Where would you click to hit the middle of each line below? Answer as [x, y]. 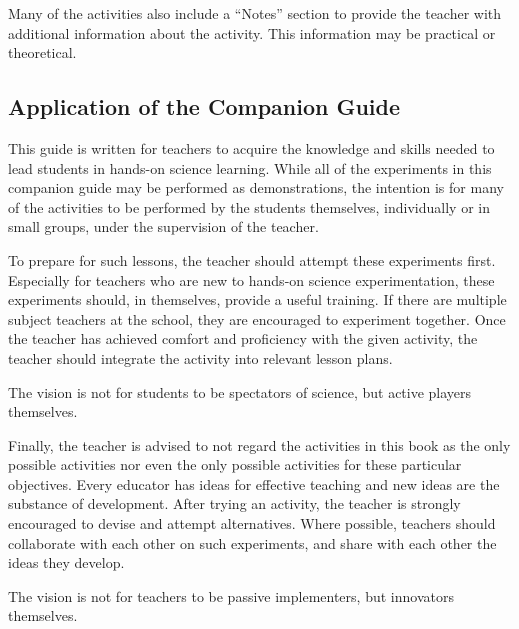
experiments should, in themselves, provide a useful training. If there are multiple [257, 299]
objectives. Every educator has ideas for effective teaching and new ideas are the [254, 483]
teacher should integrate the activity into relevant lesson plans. [200, 357]
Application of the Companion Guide [204, 106]
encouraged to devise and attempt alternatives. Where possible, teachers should [252, 523]
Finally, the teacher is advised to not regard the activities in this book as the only [259, 444]
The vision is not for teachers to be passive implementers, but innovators [231, 595]
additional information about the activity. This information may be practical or [252, 32]
